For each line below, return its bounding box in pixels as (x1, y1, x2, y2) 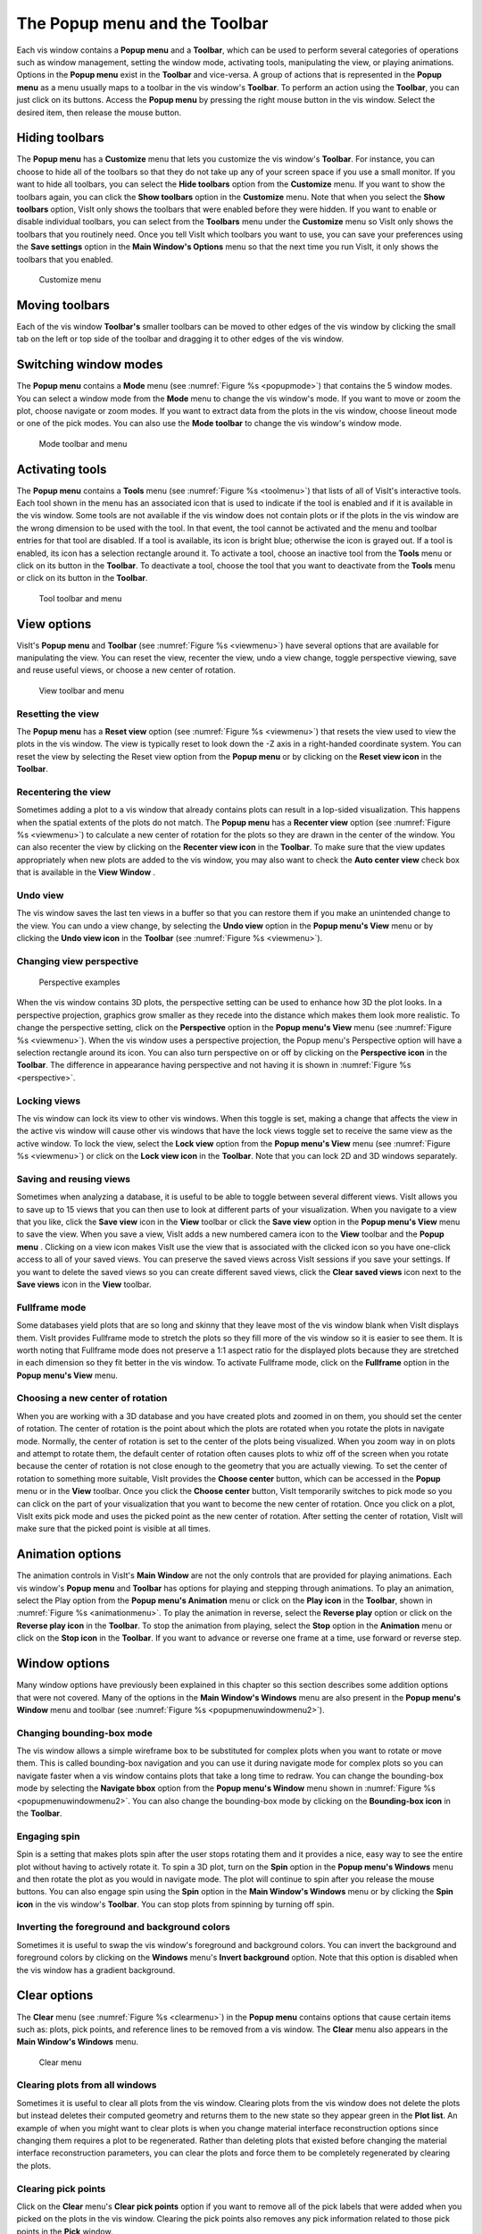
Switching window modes (16, 357, 164, 373)
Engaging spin (16, 1830, 80, 1843)
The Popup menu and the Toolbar (16, 13, 269, 33)
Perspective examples (38, 977, 120, 987)
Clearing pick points (16, 2182, 106, 2195)
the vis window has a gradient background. (16, 1964, 176, 1975)
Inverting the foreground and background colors (16, 1921, 231, 1934)
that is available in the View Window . (16, 867, 156, 878)
